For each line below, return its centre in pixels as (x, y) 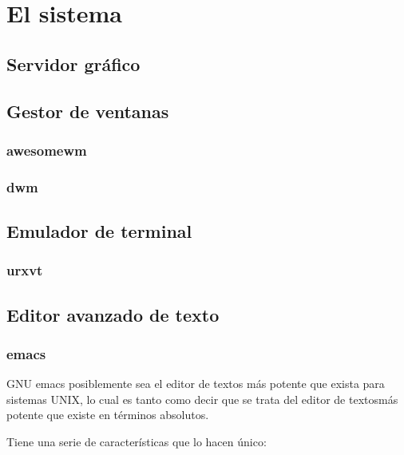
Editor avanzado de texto (113, 314)
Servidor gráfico (73, 63)
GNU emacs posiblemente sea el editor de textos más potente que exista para (196, 384)
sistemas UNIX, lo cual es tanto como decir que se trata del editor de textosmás (202, 399)
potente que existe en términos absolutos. (108, 415)
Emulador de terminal (99, 231)
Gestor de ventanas (88, 111)
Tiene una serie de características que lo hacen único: (137, 442)
